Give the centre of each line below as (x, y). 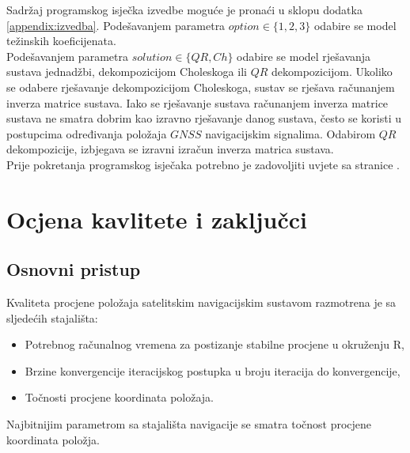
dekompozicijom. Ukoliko (332, 72)
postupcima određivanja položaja (87, 133)
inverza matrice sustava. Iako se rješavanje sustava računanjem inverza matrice (197, 102)
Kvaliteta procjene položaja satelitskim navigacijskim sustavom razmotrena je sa (201, 302)
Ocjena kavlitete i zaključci (157, 219)
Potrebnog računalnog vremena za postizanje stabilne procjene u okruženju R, (214, 344)
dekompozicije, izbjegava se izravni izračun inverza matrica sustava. (170, 149)
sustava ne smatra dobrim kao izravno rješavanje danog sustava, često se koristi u (204, 118)
